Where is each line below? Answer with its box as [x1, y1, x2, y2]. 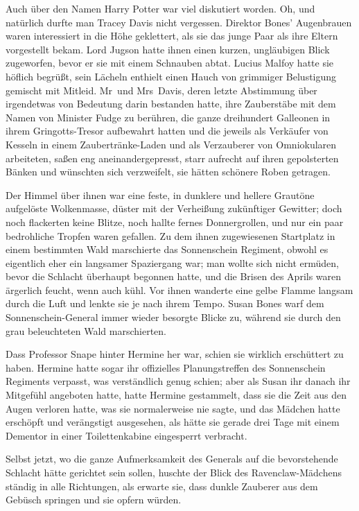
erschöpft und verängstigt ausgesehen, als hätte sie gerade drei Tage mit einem [6, 415, 340, 429]
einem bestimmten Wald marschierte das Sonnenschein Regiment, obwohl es [6, 242, 329, 257]
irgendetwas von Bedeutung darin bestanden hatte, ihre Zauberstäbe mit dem [6, 96, 336, 111]
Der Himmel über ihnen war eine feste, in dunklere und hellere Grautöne [6, 187, 315, 202]
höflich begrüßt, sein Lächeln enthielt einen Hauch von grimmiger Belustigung [6, 69, 337, 83]
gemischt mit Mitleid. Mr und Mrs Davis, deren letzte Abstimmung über [6, 83, 317, 97]
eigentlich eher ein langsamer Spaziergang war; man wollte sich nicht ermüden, [6, 255, 339, 270]
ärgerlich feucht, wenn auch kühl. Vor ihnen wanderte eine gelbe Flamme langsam [6, 282, 353, 297]
